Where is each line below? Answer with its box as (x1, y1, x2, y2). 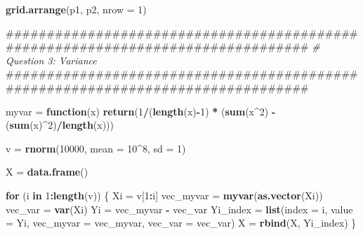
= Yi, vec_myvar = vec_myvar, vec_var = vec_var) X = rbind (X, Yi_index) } (6, 215, 357, 230)
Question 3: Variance (6, 52, 97, 67)
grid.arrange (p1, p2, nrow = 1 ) (6, 2, 147, 16)
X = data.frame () (6, 164, 88, 179)
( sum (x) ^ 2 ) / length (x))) (6, 117, 114, 132)
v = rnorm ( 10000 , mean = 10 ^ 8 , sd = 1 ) (6, 141, 186, 155)
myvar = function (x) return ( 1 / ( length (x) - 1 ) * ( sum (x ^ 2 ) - (6, 104, 276, 118)
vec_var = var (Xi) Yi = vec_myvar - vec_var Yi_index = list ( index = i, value (6, 201, 353, 216)
